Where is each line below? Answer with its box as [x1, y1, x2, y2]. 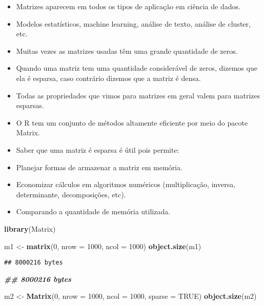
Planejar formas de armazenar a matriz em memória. [16, 161, 182, 172]
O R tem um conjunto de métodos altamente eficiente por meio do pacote [16, 117, 248, 128]
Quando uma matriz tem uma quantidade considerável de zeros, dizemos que [16, 63, 257, 73]
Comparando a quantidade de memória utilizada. [16, 206, 171, 217]
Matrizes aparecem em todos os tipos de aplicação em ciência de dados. [16, 1, 240, 11]
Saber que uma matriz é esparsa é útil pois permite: [16, 144, 179, 155]
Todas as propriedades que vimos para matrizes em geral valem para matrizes [16, 90, 260, 100]
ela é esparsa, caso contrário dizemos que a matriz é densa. [16, 72, 201, 83]
